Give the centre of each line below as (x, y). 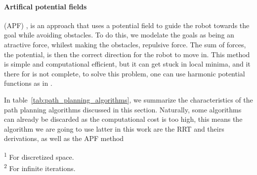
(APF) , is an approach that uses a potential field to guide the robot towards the (127, 25)
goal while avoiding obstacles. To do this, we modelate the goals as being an (119, 35)
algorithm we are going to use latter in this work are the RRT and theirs (114, 128)
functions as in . (28, 83)
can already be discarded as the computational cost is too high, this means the (123, 119)
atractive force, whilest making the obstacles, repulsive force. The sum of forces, (125, 44)
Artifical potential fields (45, 6)
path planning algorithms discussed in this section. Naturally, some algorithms (123, 109)
